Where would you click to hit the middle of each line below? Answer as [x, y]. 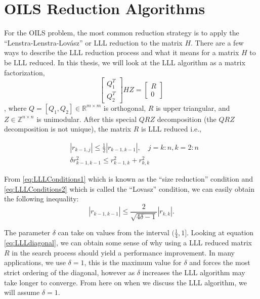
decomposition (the [187, 119]
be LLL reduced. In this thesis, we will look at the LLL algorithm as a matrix [125, 62]
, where [15, 108]
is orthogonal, [125, 108]
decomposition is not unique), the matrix [68, 129]
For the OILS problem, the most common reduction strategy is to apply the [122, 33]
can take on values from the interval [114, 232]
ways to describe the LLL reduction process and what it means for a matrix [122, 52]
